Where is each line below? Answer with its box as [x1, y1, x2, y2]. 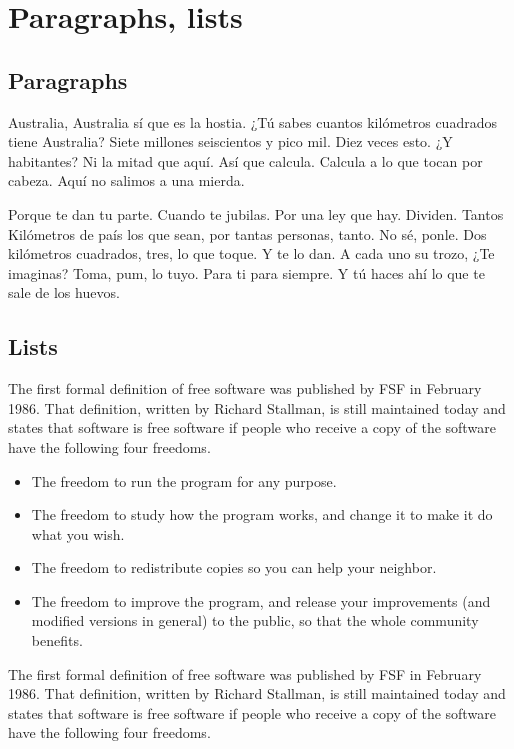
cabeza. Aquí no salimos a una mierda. [8, 170, 245, 191]
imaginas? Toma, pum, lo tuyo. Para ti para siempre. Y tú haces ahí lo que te [8, 262, 485, 283]
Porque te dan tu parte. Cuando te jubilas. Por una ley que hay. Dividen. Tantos [8, 203, 504, 224]
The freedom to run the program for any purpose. [31, 470, 337, 491]
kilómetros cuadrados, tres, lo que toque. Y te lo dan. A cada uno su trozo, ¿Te [8, 243, 495, 264]
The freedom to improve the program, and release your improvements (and [31, 590, 491, 611]
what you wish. [31, 523, 125, 544]
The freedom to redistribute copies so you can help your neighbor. [31, 557, 437, 578]
